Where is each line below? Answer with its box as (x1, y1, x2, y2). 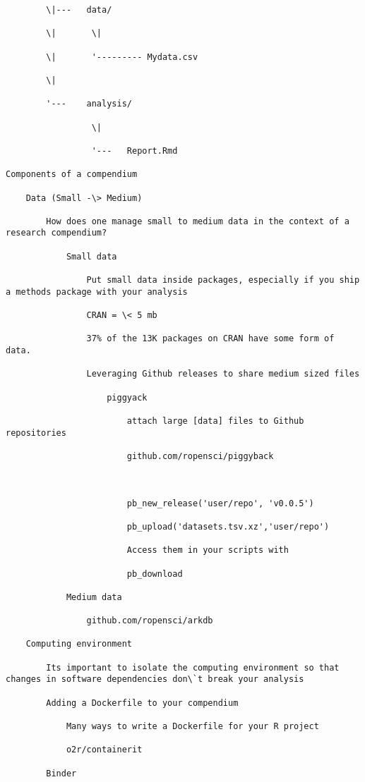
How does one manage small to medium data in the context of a (46, 216, 349, 226)
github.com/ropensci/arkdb (86, 616, 213, 626)
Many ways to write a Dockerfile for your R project (66, 721, 319, 732)
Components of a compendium (6, 169, 138, 180)
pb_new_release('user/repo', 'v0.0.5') (126, 498, 314, 508)
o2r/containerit (66, 745, 143, 755)
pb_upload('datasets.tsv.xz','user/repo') (126, 521, 330, 532)
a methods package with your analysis (6, 286, 188, 297)
